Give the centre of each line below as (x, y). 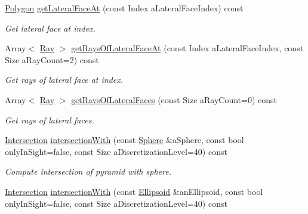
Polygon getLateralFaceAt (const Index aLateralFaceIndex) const (124, 8)
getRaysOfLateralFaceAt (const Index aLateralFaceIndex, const (187, 48)
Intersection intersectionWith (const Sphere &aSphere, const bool (124, 140)
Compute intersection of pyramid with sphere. (88, 171)
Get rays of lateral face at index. (64, 80)
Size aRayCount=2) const (52, 59)
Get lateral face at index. (50, 28)
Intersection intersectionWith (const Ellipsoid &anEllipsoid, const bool (134, 191)
